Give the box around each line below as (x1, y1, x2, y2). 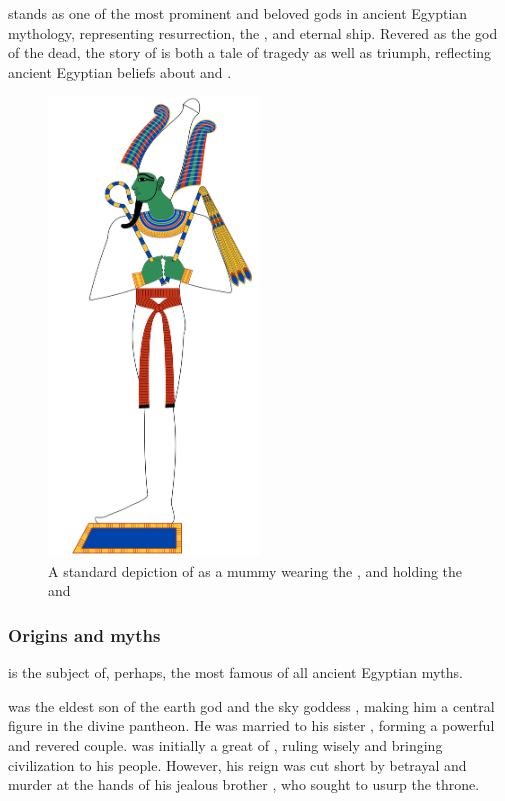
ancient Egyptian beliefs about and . (8, 61, 232, 82)
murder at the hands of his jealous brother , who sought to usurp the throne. (8, 774, 480, 795)
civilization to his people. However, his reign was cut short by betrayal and (8, 754, 467, 775)
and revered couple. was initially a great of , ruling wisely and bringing (8, 735, 443, 756)
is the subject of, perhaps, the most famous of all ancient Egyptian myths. (8, 662, 463, 683)
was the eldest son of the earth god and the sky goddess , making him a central (8, 695, 495, 716)
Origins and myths (8, 622, 161, 647)
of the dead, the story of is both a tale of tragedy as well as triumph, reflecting (8, 42, 492, 63)
